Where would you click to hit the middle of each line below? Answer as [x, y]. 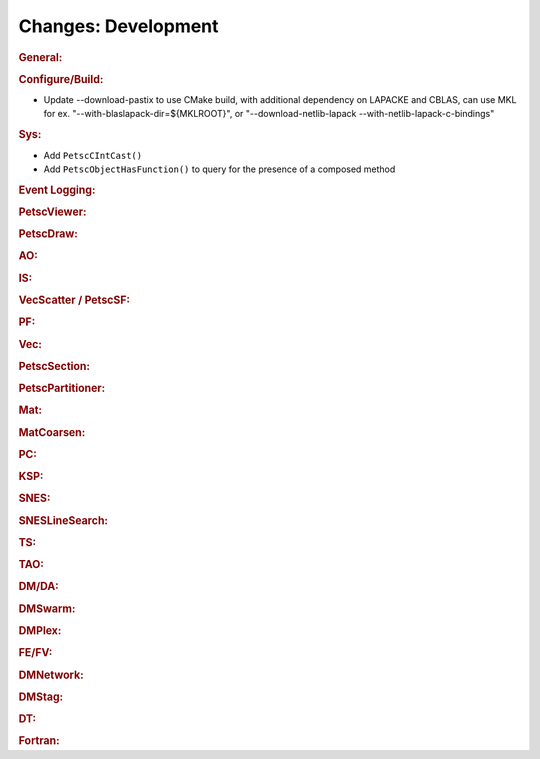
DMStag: [41, 697]
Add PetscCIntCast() [93, 155]
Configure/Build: [61, 79]
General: [40, 57]
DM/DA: [38, 587]
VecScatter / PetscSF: [74, 300]
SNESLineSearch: [63, 520]
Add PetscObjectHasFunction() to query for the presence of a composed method [219, 169]
